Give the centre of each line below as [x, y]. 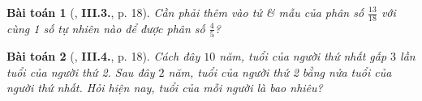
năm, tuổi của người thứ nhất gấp [303, 56]
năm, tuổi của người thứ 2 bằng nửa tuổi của [280, 72]
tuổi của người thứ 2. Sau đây [81, 72]
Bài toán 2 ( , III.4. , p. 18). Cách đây [103, 56]
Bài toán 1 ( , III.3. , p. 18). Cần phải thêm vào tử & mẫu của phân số [185, 12]
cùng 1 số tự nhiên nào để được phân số [106, 28]
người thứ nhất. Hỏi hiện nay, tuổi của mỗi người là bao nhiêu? [165, 88]
